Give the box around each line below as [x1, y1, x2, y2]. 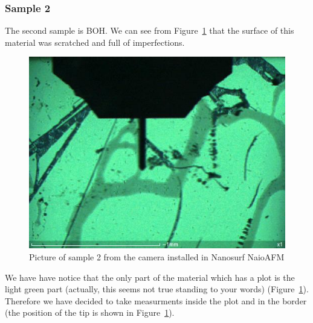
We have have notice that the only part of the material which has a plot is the [5, 271, 295, 283]
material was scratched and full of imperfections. [5, 36, 185, 48]
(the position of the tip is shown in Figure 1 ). [5, 306, 175, 319]
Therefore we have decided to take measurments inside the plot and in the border [5, 294, 307, 307]
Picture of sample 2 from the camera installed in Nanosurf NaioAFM [29, 251, 285, 263]
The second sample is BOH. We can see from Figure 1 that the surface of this [5, 24, 294, 37]
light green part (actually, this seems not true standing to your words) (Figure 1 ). [5, 283, 309, 295]
